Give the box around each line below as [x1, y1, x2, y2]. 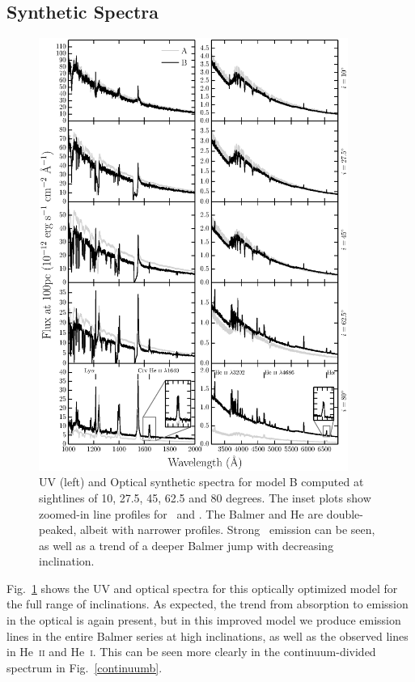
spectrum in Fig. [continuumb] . [6, 659, 163, 676]
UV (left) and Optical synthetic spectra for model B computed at [39, 473, 364, 490]
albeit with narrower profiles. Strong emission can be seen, [79, 521, 375, 538]
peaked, [39, 521, 77, 538]
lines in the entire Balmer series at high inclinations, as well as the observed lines [6, 627, 409, 644]
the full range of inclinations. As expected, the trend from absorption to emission [6, 595, 409, 612]
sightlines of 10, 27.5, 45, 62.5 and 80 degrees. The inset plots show [39, 489, 371, 506]
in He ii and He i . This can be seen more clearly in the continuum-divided [6, 643, 376, 660]
